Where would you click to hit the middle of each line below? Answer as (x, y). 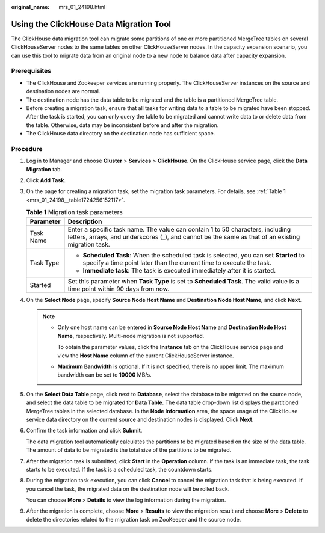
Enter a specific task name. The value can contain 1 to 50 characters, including (179, 229)
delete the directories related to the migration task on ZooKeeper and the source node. (134, 519)
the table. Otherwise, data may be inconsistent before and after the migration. (122, 125)
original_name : (30, 7)
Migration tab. (44, 169)
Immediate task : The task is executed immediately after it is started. (179, 270)
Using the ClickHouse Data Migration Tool (91, 24)
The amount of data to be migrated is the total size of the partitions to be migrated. (129, 450)
